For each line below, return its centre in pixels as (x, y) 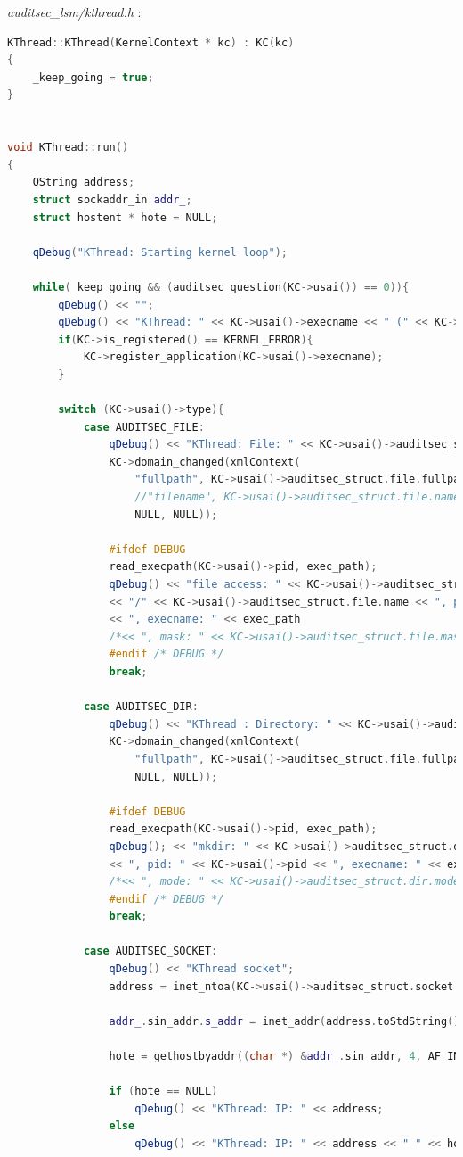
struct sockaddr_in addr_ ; (112, 199)
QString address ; (84, 182)
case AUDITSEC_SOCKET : (150, 951)
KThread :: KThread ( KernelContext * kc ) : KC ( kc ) (151, 42)
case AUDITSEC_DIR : (141, 707)
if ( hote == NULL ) (163, 1091)
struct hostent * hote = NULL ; (125, 217)
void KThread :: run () (68, 148)
